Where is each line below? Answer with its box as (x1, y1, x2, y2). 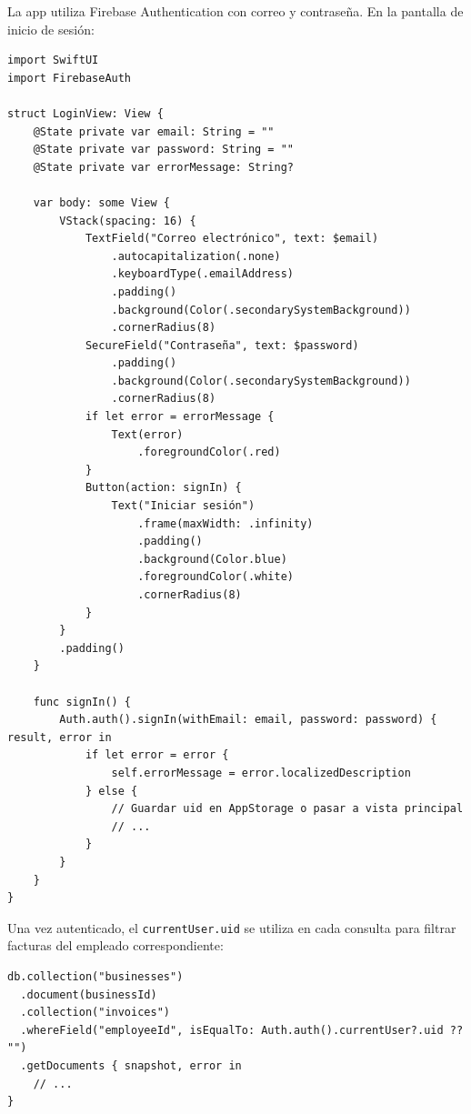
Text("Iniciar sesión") (111, 499, 256, 513)
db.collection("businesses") (7, 969, 184, 983)
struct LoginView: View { (7, 106, 164, 120)
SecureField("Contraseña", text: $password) (85, 338, 359, 352)
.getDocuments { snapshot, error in (20, 1059, 242, 1072)
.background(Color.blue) (137, 552, 287, 566)
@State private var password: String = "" (33, 143, 294, 156)
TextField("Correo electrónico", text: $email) (85, 232, 379, 246)
